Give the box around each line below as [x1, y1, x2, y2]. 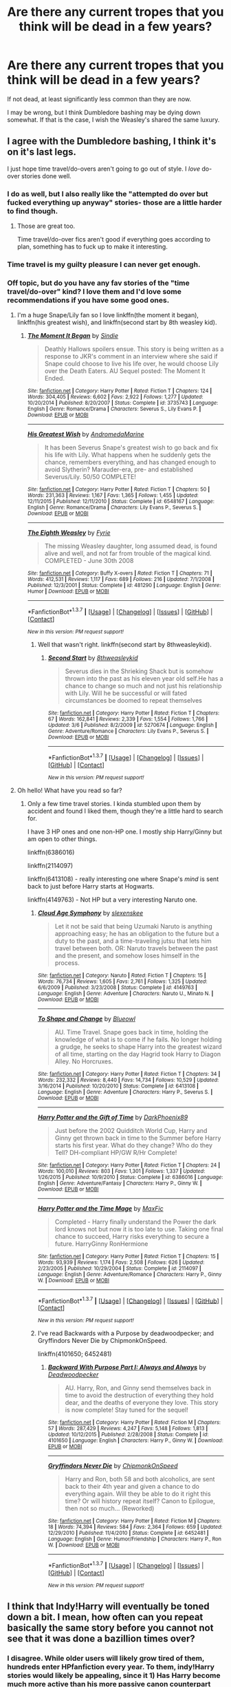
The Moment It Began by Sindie [27, 332, 119, 340]
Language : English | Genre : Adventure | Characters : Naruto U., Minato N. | [37, 990, 214, 997]
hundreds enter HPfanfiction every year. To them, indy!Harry [7, 1662, 214, 1672]
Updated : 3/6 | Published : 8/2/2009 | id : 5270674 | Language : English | [47, 721, 218, 728]
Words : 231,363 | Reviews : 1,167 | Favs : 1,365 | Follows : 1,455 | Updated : [27, 492, 199, 499]
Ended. [44, 374, 65, 383]
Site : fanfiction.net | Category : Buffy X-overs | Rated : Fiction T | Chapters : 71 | [27, 570, 212, 577]
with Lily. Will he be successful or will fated [65, 689, 188, 697]
